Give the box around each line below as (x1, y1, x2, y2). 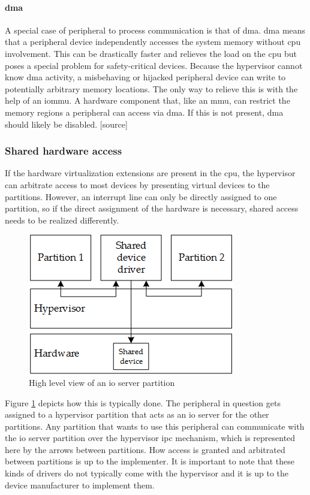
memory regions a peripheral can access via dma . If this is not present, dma (5, 105, 284, 118)
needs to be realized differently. (5, 213, 119, 226)
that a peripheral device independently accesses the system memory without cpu (5, 35, 301, 48)
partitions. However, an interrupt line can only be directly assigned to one (5, 190, 277, 203)
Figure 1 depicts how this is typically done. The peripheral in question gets (5, 396, 281, 409)
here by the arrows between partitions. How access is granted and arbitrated (5, 443, 285, 455)
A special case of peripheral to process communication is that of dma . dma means (5, 23, 306, 36)
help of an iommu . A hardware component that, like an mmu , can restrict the (5, 94, 290, 107)
